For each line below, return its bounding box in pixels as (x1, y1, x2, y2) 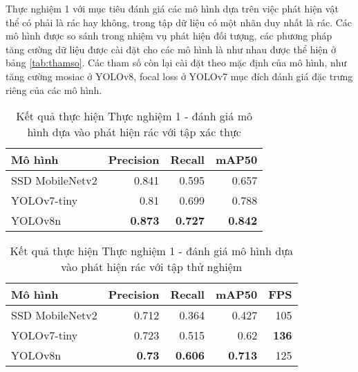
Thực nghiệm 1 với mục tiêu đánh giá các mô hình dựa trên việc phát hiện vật (6, 1, 339, 15)
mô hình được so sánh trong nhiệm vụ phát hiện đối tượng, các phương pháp (6, 28, 332, 43)
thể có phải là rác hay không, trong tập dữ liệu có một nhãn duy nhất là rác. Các (6, 15, 352, 29)
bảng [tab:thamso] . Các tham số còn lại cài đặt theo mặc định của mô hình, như (6, 55, 347, 70)
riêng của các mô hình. (6, 82, 102, 97)
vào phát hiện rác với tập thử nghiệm (61, 259, 243, 275)
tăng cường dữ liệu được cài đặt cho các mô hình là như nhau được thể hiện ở (6, 41, 336, 56)
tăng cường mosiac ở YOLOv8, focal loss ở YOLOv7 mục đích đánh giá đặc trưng (6, 68, 353, 83)
